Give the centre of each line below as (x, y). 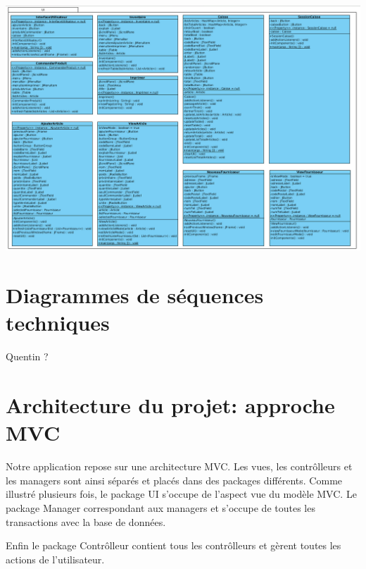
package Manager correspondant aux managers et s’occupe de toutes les (160, 508)
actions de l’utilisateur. (55, 559)
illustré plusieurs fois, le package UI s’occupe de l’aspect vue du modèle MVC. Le (181, 494)
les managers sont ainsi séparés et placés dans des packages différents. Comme (174, 480)
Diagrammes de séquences (135, 295)
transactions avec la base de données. (86, 521)
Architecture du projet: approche (170, 405)
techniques (58, 323)
